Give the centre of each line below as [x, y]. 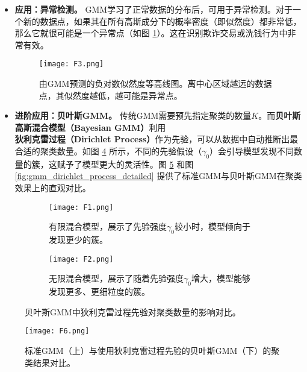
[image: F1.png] [81, 207]
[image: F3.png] [71, 64]
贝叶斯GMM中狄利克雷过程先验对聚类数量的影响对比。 [133, 311]
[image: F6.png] [57, 331]
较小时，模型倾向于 [212, 226]
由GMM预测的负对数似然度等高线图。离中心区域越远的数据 [155, 84]
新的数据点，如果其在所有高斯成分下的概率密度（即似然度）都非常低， [162, 21]
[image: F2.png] [81, 259]
